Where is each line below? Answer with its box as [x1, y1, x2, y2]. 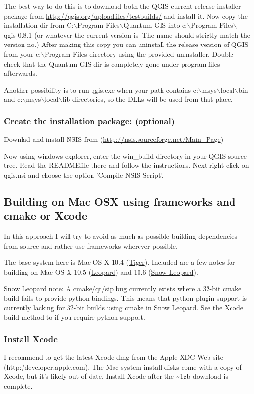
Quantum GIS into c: [123, 20, 187, 30]
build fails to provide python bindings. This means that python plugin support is [4, 293, 247, 303]
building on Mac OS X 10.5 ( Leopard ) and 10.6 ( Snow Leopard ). [4, 266, 198, 277]
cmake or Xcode [4, 208, 88, 223]
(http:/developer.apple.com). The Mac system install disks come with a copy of [4, 361, 242, 371]
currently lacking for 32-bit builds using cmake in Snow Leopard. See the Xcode [4, 302, 243, 312]
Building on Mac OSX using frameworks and [4, 193, 236, 209]
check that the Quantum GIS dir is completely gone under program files [4, 58, 220, 69]
